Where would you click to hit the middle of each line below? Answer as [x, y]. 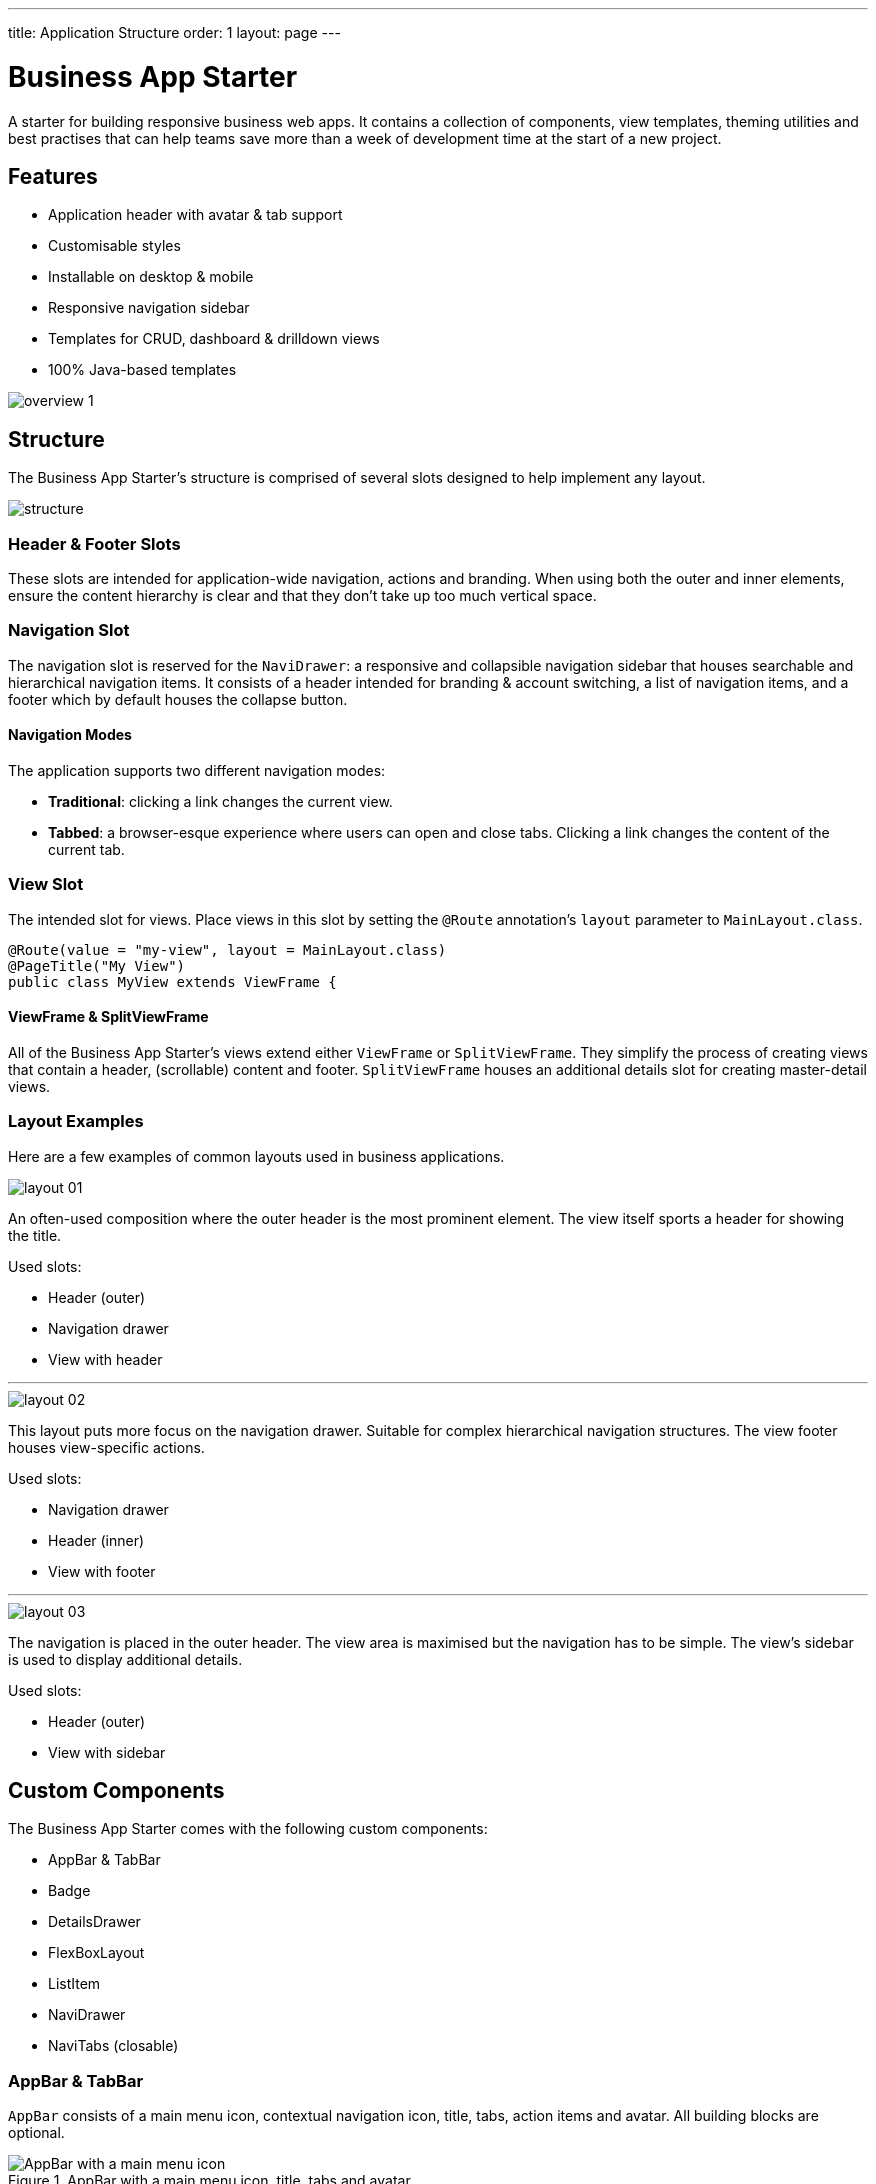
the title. [35, 1235]
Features [53, 176]
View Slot [46, 884]
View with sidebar [107, 1752]
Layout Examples [76, 1121]
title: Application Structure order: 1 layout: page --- [174, 32]
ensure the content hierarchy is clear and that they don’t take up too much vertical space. [302, 595]
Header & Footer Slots [94, 543]
